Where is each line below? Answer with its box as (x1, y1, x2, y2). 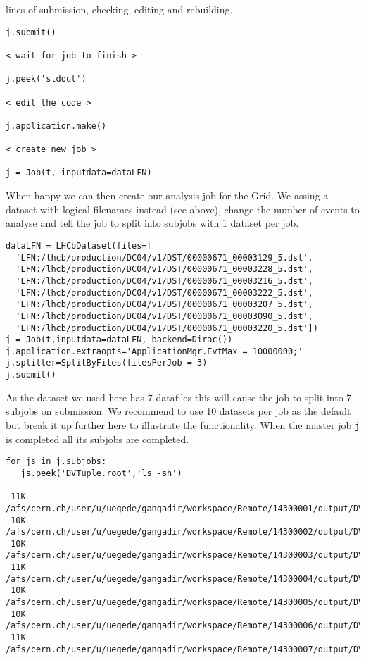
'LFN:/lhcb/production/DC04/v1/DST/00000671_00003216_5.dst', (15, 275, 313, 286)
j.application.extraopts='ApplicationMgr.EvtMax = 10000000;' (6, 346, 303, 356)
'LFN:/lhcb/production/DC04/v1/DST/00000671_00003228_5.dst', (15, 264, 313, 275)
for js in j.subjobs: (6, 456, 107, 467)
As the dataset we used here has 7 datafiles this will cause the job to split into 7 (6, 390, 352, 404)
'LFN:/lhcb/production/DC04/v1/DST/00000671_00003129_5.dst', (15, 252, 313, 263)
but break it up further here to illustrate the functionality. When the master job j (6, 417, 360, 432)
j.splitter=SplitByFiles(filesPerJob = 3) (6, 358, 208, 368)
